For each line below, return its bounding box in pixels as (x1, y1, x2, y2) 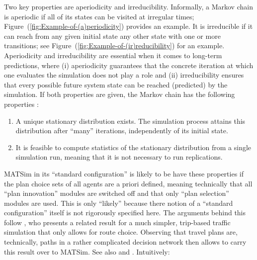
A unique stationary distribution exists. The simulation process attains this (15, 115, 246, 126)
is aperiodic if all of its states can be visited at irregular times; (4, 11, 194, 21)
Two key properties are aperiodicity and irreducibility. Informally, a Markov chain (4, 1, 253, 11)
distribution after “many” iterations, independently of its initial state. (15, 125, 228, 136)
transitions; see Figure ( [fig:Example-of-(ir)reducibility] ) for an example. (4, 40, 225, 51)
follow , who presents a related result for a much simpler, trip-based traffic (4, 217, 231, 227)
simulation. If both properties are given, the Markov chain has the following (4, 89, 235, 99)
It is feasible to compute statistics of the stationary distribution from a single (15, 142, 252, 152)
